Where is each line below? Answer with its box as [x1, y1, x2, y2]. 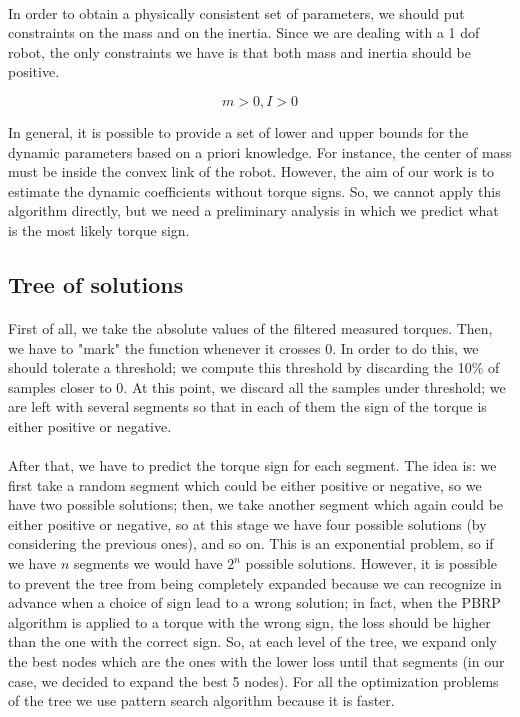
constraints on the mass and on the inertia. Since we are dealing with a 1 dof [8, 22, 480, 43]
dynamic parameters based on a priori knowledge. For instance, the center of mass [8, 141, 512, 162]
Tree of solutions [8, 268, 184, 299]
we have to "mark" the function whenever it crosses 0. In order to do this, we [8, 337, 479, 358]
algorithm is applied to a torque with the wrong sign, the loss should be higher [8, 611, 491, 632]
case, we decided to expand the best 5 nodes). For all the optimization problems [8, 670, 499, 691]
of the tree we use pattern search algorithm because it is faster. [8, 690, 395, 711]
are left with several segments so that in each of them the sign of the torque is [8, 396, 487, 417]
